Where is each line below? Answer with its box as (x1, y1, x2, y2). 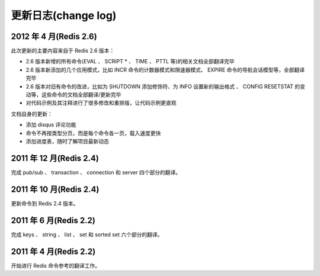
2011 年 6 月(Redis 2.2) (11, 215, 96, 225)
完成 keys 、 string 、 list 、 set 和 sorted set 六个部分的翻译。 (11, 231, 163, 238)
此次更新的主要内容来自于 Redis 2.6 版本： (11, 47, 115, 54)
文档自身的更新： (11, 110, 53, 117)
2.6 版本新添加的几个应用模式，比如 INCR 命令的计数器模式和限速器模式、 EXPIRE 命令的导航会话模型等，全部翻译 (25, 66, 305, 73)
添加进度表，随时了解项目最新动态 (25, 137, 109, 145)
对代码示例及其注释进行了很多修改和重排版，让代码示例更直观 (25, 100, 177, 107)
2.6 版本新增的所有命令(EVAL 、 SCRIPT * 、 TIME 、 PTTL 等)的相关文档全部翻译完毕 (25, 58, 235, 65)
